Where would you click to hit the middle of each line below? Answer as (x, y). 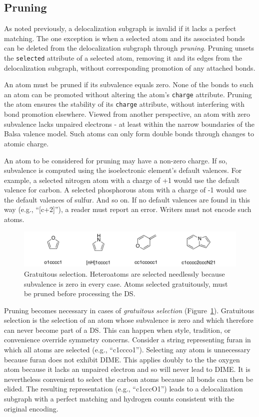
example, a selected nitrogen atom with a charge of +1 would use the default (122, 180)
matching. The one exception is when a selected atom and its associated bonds (124, 38)
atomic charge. (26, 143)
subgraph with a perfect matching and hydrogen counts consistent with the (119, 399)
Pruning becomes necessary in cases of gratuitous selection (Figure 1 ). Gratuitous (129, 310)
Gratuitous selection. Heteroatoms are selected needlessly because (124, 273)
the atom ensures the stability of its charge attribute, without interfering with (124, 104)
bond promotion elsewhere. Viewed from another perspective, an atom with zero (127, 114)
